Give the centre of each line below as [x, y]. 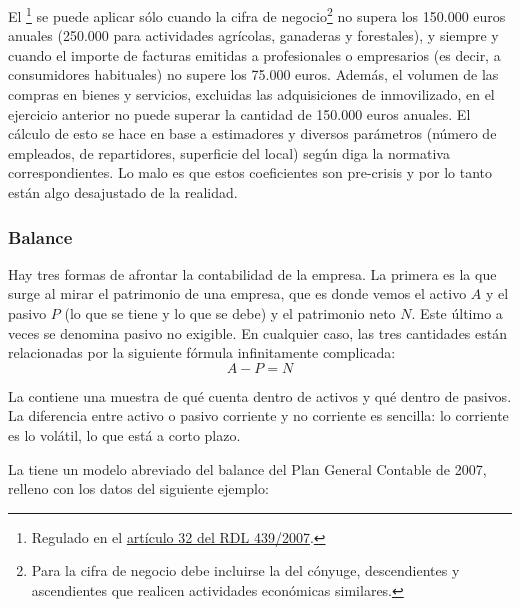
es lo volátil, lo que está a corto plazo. [124, 434]
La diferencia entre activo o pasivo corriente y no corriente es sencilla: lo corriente [258, 415]
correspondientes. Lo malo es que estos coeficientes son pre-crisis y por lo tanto [250, 172]
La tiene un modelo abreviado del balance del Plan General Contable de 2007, [247, 468]
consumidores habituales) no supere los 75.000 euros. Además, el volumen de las [253, 74]
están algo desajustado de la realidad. [123, 192]
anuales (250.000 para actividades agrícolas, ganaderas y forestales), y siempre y [253, 35]
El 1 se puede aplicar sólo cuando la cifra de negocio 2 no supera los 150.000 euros [257, 14]
